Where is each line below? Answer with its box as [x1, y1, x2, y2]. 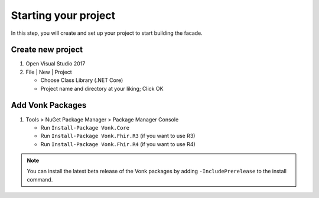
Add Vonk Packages [11, 100, 87, 110]
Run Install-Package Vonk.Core [40, 124, 130, 131]
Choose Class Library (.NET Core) [40, 77, 123, 84]
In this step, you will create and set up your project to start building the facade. [11, 29, 203, 37]
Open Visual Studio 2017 [25, 60, 86, 67]
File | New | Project [25, 68, 72, 75]
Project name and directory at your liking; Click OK [40, 85, 164, 92]
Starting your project [11, 9, 116, 22]
